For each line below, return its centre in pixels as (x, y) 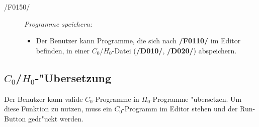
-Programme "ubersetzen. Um (196, 99)
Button (15, 118)
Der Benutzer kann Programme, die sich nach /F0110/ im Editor (138, 41)
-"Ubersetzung (73, 77)
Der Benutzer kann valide (44, 99)
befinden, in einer (63, 50)
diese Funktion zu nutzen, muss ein (58, 109)
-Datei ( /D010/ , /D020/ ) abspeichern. (174, 50)
